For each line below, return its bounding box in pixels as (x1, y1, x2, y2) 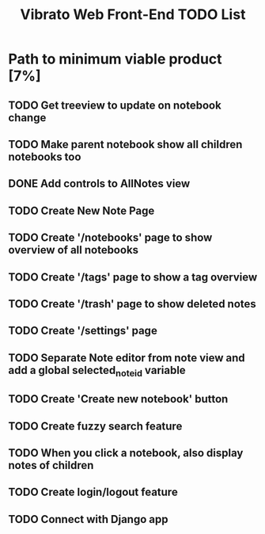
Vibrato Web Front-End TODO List (20, 6, 246, 24)
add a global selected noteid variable (8, 363, 186, 379)
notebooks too (8, 150, 81, 163)
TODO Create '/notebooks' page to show (8, 231, 213, 245)
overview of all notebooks (8, 243, 139, 257)
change (8, 111, 47, 124)
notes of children (8, 459, 94, 472)
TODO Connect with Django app (8, 513, 168, 526)
